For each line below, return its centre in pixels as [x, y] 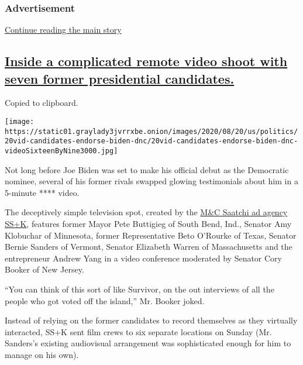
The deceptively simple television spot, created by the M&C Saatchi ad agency [146, 212]
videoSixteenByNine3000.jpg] [61, 151]
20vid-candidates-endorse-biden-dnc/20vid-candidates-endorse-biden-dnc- [151, 141]
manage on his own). [42, 354]
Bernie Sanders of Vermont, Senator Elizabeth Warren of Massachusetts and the [149, 247]
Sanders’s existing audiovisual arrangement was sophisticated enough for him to [148, 343]
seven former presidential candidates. [120, 78]
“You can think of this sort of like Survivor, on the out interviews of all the [140, 289]
